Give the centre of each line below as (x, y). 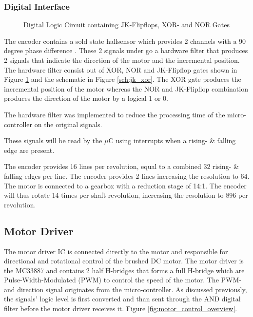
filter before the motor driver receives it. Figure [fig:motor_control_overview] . (121, 308)
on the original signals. (68, 124)
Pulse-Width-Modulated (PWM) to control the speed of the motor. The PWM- (123, 280)
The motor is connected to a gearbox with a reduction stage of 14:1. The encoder (125, 185)
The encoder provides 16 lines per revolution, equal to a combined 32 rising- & (121, 166)
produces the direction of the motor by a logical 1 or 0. (86, 98)
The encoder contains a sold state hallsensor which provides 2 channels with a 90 (125, 41)
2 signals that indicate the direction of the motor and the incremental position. (122, 60)
